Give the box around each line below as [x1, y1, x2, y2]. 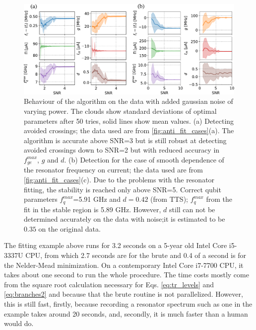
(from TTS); [150, 194, 188, 204]
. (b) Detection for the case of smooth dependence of [64, 154, 224, 165]
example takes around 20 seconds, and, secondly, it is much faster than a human [4, 308, 248, 319]
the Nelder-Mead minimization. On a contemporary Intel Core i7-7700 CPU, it [4, 259, 244, 270]
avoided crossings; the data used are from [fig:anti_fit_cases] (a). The [24, 125, 234, 136]
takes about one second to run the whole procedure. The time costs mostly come [4, 269, 249, 280]
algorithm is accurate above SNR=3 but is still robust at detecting [24, 135, 227, 145]
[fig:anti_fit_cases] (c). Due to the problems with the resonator [24, 174, 215, 184]
